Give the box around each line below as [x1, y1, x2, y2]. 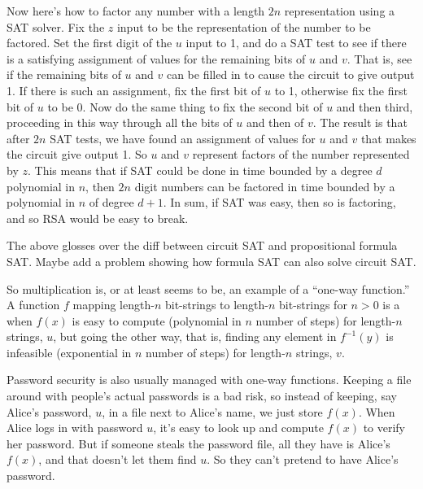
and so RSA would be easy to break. [7, 209, 189, 226]
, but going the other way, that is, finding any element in [53, 328, 337, 345]
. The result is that [312, 114, 408, 131]
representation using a [284, 2, 395, 19]
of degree [89, 194, 134, 211]
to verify [363, 419, 406, 436]
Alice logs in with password [7, 419, 143, 436]
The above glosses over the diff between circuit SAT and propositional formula [7, 237, 398, 254]
